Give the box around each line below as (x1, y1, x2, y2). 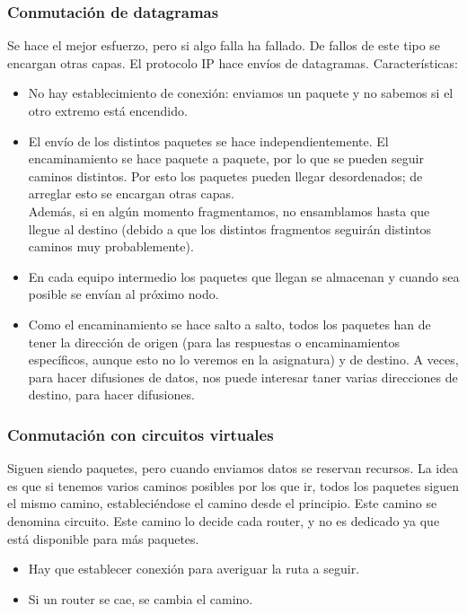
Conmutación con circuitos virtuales (7, 423, 274, 445)
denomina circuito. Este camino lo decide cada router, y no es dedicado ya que (7, 511, 440, 530)
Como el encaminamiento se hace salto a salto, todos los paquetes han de (28, 314, 431, 333)
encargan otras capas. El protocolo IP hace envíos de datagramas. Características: (7, 53, 458, 72)
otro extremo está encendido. (28, 101, 188, 119)
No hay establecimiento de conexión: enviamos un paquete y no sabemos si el (28, 83, 454, 102)
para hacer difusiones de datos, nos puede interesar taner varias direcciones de (28, 367, 458, 386)
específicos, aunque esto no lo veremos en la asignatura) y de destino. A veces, (28, 350, 459, 369)
